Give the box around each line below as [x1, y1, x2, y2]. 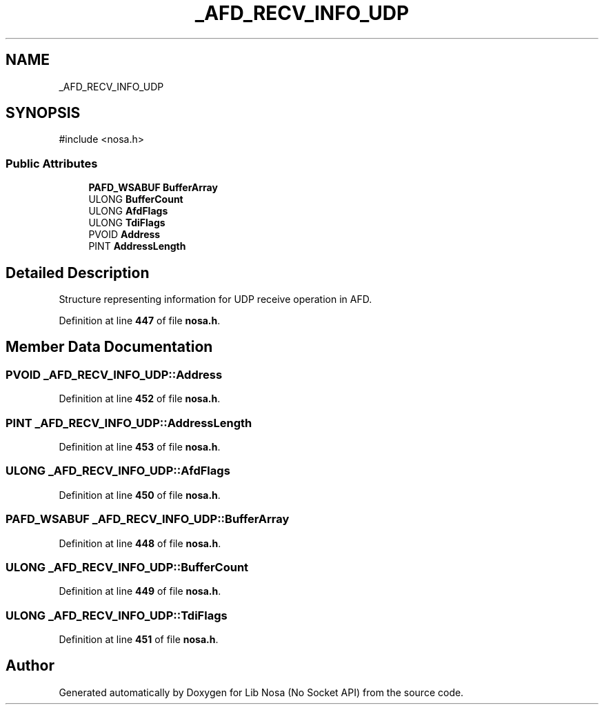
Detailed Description [6, 264, 150, 282]
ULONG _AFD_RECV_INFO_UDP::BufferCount [6, 560, 249, 574]
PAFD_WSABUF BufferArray [88, 181, 218, 194]
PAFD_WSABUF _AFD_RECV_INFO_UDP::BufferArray [6, 512, 290, 526]
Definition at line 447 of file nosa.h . [59, 315, 221, 327]
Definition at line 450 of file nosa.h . [59, 489, 221, 501]
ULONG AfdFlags [88, 205, 168, 217]
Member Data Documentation [6, 338, 213, 356]
